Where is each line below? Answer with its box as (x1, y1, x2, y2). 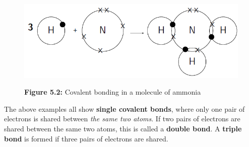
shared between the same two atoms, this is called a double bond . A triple (4, 123, 242, 133)
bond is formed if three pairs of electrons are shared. (4, 133, 168, 143)
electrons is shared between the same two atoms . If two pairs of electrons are (4, 113, 240, 124)
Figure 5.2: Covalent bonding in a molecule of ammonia (24, 87, 201, 97)
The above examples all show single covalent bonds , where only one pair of (4, 103, 245, 114)
